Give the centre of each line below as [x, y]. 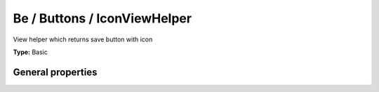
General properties [55, 72]
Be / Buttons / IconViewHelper [102, 18]
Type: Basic [31, 52]
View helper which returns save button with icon [83, 39]
